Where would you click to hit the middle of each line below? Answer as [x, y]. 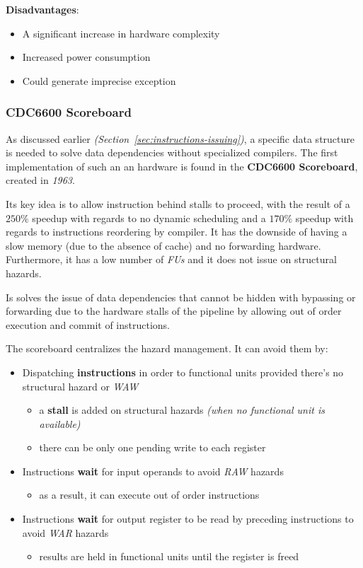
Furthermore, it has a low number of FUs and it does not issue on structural [171, 259]
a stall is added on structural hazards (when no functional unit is [182, 410]
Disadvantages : [42, 9]
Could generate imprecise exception [99, 80]
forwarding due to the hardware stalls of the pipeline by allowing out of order [174, 311]
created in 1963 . [40, 180]
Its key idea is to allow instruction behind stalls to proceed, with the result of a [178, 203]
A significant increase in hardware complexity [121, 33]
